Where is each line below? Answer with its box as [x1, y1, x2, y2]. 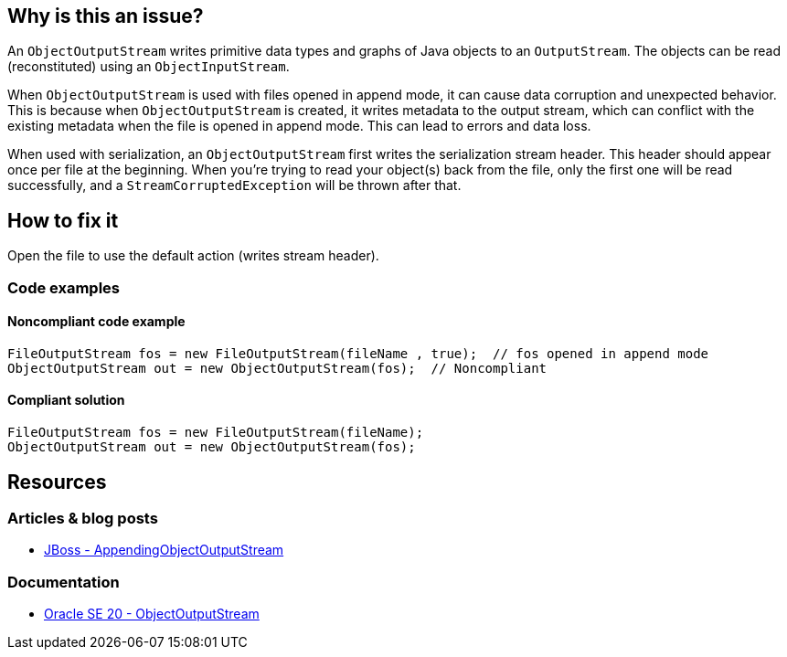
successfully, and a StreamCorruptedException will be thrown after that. [7, 177, 462, 194]
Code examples [7, 278, 121, 297]
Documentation [7, 572, 120, 591]
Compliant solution [7, 392, 125, 408]
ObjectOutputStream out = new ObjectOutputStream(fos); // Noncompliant [7, 360, 548, 376]
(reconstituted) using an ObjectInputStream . [7, 58, 290, 75]
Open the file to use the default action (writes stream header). [7, 248, 379, 264]
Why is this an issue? [7, 5, 204, 27]
